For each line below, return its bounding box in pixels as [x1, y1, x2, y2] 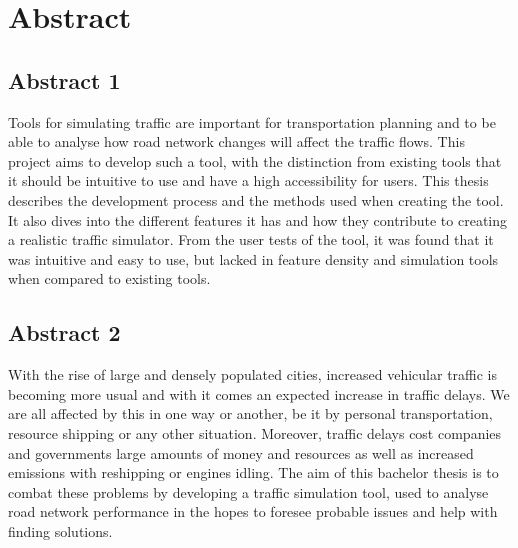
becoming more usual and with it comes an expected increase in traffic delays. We [8, 383, 510, 404]
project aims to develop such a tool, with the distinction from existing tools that [8, 150, 502, 171]
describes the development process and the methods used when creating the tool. [8, 189, 504, 210]
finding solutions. [8, 520, 113, 541]
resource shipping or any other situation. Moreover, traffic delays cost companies [8, 422, 502, 443]
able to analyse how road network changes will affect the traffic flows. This [8, 131, 465, 152]
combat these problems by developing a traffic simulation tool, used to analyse [8, 481, 489, 502]
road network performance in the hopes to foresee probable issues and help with [8, 501, 498, 522]
